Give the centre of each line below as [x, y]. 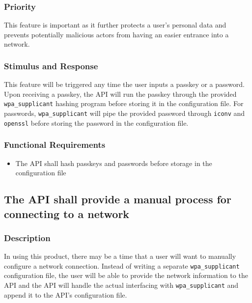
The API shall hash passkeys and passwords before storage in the [114, 163]
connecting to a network [67, 213]
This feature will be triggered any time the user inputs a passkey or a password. [124, 84]
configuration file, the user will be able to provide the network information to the [126, 275]
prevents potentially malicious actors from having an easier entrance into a [116, 34]
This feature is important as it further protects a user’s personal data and [115, 25]
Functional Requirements [55, 145]
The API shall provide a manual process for [118, 199]
